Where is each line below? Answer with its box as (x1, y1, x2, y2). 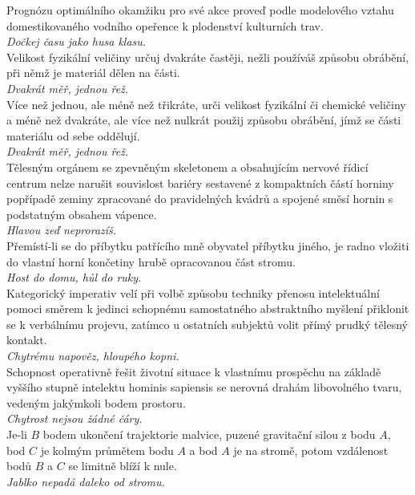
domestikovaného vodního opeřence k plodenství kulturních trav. (6, 17, 324, 34)
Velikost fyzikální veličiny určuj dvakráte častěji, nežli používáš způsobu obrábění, (6, 48, 409, 65)
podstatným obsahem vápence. (6, 205, 157, 222)
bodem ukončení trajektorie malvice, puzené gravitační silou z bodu (42, 426, 376, 443)
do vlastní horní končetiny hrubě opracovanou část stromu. (6, 253, 296, 270)
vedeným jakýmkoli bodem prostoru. (6, 394, 186, 411)
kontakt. (6, 331, 47, 348)
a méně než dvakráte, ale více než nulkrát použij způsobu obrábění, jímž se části (6, 112, 401, 128)
